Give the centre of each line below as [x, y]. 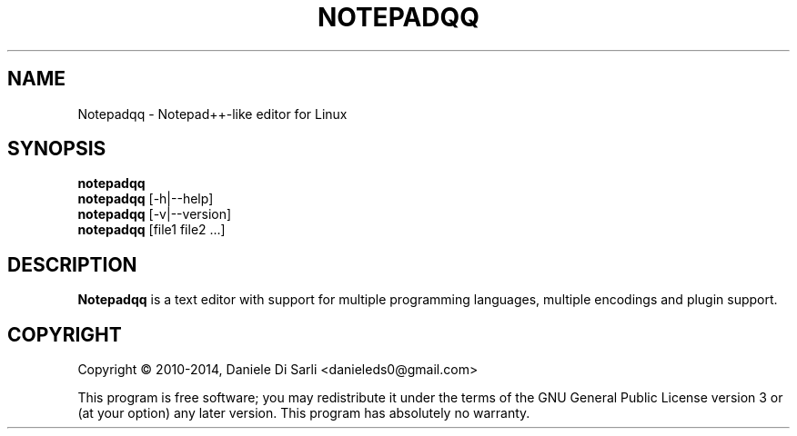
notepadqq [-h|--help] [146, 199]
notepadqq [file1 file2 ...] [151, 230]
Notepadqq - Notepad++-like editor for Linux [212, 114]
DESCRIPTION [72, 264]
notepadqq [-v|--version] [155, 214]
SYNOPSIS [57, 149]
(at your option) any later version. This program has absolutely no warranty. [304, 413]
